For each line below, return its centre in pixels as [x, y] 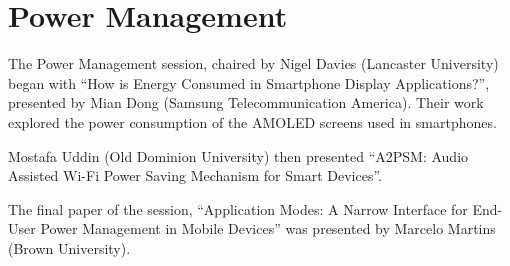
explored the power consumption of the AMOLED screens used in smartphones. [252, 121]
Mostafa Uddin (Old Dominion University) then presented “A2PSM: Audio [238, 155]
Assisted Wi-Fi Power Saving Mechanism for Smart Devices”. [195, 175]
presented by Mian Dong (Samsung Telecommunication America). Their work [246, 102]
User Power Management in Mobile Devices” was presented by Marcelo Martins [252, 228]
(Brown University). [69, 247]
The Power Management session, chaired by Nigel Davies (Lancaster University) [253, 63]
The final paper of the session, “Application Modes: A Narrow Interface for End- [255, 208]
